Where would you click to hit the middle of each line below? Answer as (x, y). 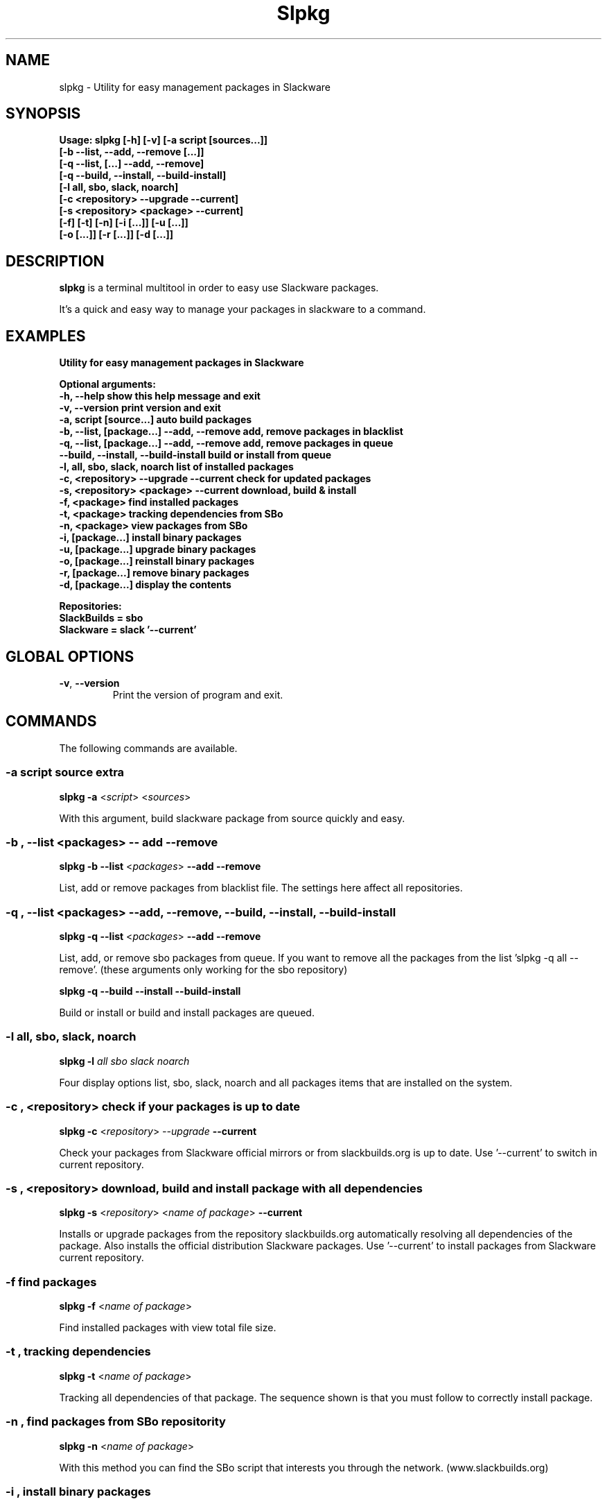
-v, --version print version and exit (140, 408)
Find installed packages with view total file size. (168, 1328)
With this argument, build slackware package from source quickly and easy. (232, 818)
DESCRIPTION (55, 261)
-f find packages (51, 1282)
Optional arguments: (107, 384)
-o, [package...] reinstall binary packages (157, 561)
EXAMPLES (46, 336)
